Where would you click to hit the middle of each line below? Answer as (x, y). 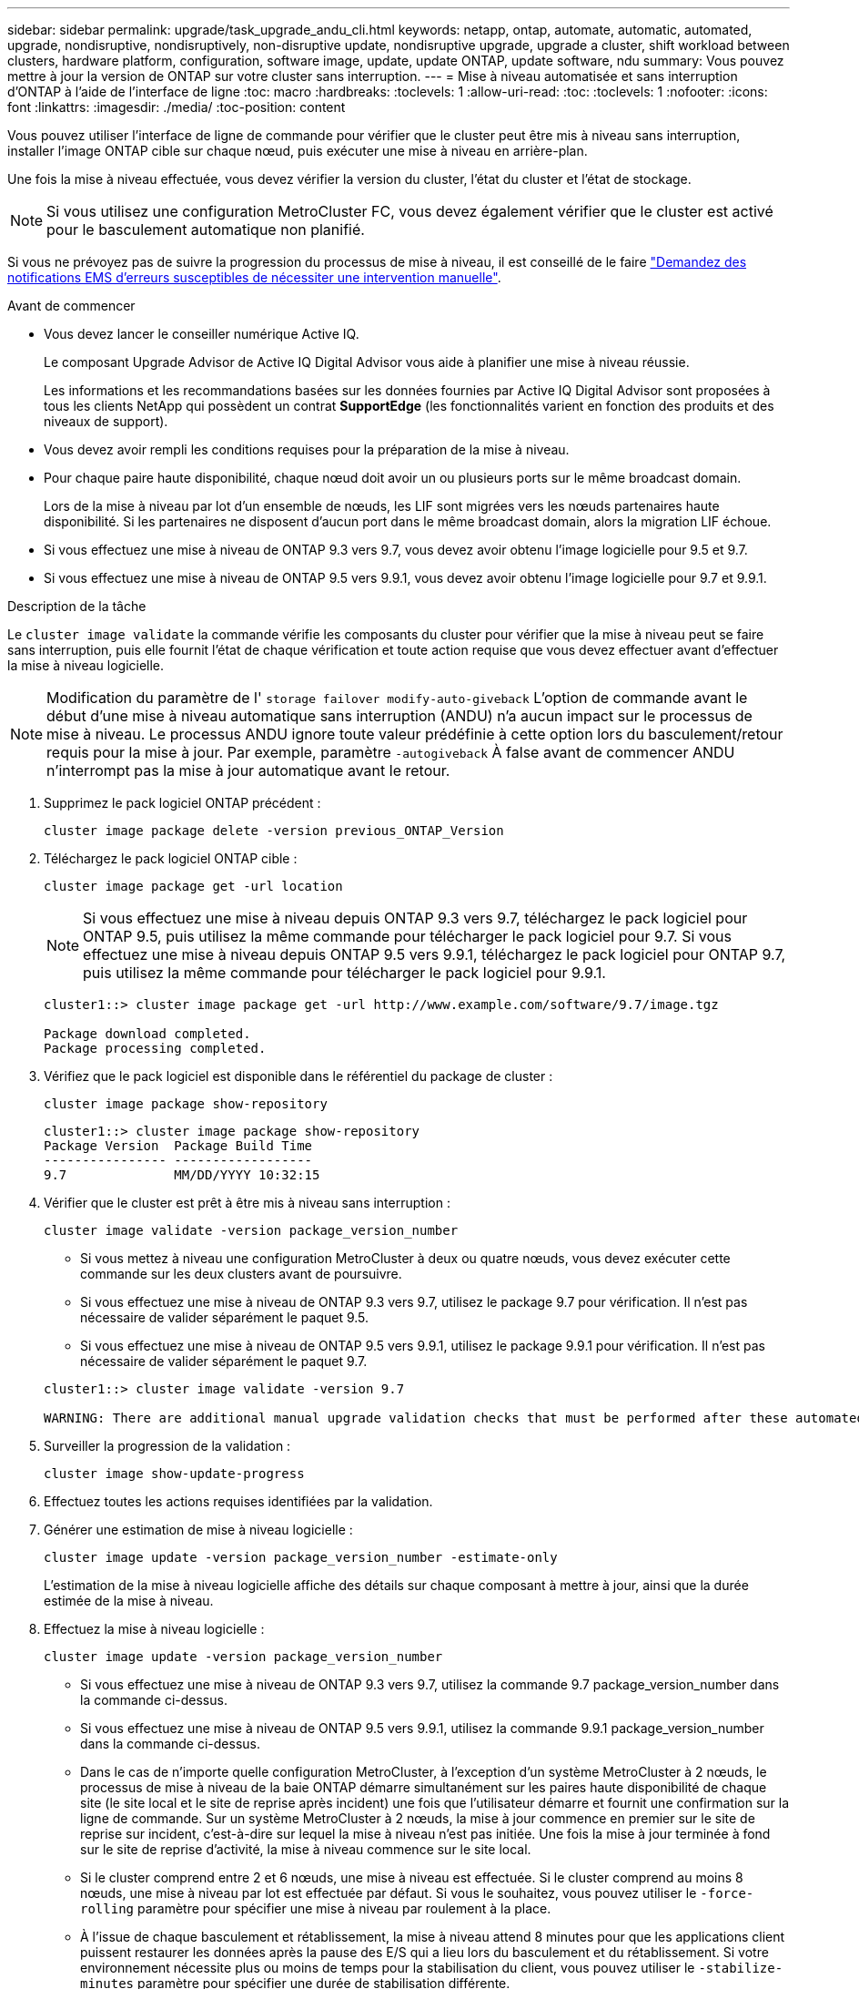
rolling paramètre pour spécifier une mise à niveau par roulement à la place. (316, 1908)
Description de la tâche (77, 606)
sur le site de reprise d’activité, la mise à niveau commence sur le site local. (306, 1849)
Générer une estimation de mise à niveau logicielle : (198, 1530)
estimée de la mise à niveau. (129, 1601)
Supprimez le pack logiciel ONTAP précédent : (182, 803)
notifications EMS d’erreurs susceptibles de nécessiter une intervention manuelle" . (254, 277)
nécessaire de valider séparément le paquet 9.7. (224, 1361)
